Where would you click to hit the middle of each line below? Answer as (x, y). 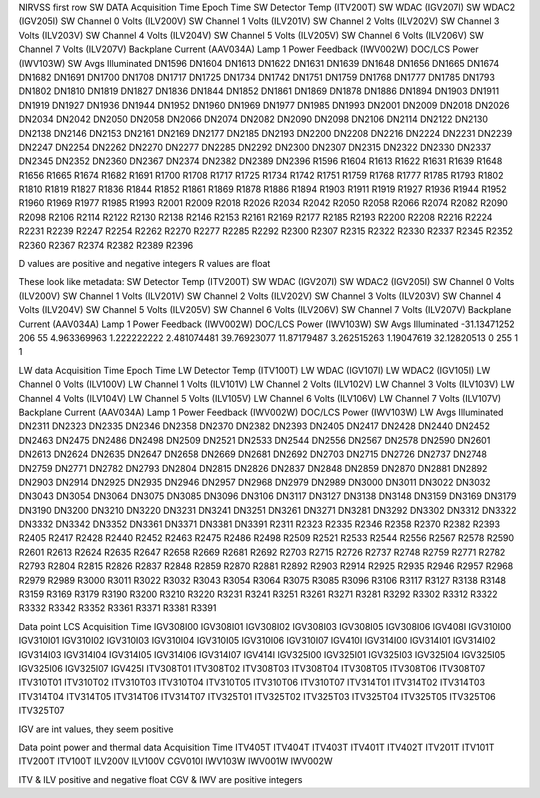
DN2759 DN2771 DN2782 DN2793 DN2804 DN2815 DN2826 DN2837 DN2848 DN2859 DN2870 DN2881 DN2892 (253, 468)
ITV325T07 (41, 711)
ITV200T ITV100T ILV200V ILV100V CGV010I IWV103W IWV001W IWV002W (175, 761)
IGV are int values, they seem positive (96, 729)
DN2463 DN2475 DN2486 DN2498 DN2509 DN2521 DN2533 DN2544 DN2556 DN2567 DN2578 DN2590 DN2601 (254, 440)
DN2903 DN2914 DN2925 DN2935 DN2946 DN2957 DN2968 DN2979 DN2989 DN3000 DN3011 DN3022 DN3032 (254, 482)
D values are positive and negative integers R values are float (144, 264)
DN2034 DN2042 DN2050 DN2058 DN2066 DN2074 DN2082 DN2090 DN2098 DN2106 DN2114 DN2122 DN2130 (253, 119)
